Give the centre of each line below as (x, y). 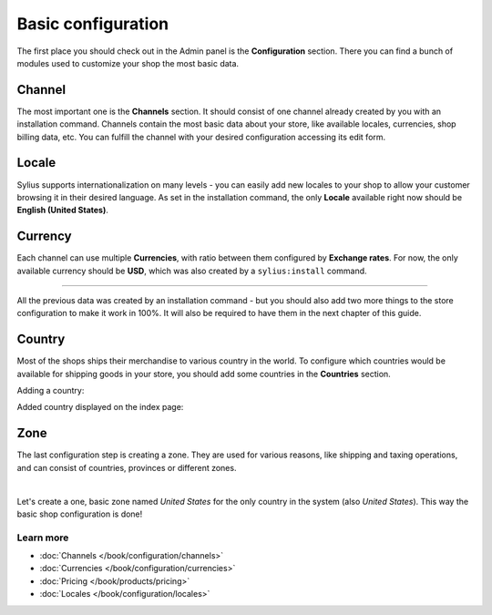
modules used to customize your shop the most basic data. (128, 63)
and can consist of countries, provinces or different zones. (127, 467)
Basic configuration (93, 24)
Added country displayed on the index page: (100, 407)
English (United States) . (63, 210)
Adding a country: (51, 391)
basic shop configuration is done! (80, 514)
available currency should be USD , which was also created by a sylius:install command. (192, 271)
